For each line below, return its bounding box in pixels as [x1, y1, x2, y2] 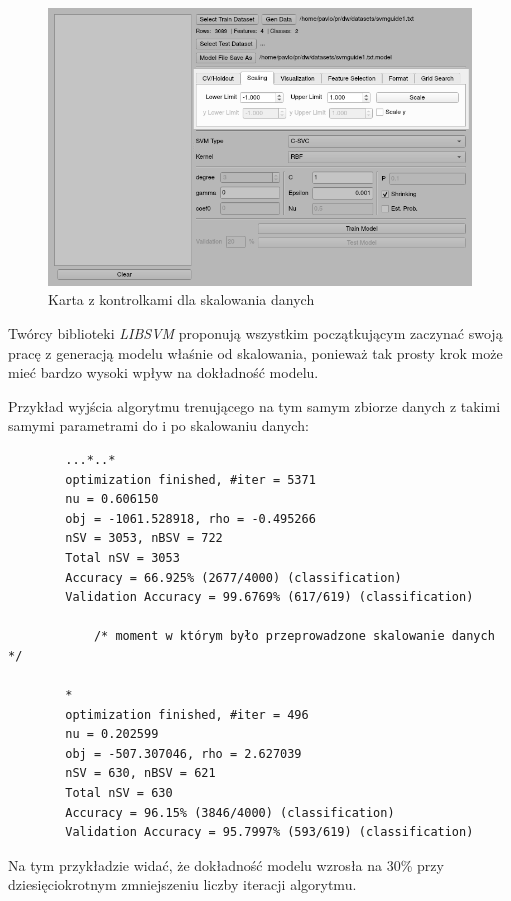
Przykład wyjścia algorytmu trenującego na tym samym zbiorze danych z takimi [8, 395, 501, 416]
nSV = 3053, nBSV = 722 [65, 531, 223, 546]
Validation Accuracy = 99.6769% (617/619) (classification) [65, 590, 474, 605]
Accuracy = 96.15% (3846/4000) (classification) [65, 805, 395, 820]
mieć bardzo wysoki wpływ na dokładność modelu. [8, 362, 319, 383]
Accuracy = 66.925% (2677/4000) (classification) [65, 570, 402, 585]
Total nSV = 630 [65, 786, 173, 801]
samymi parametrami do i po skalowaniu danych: [8, 415, 309, 436]
